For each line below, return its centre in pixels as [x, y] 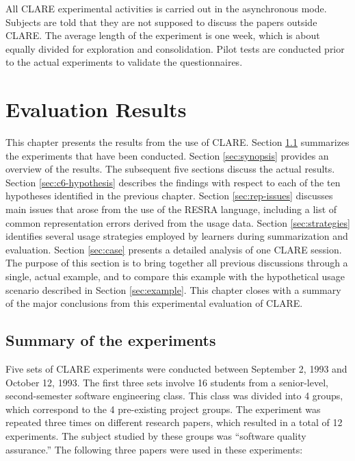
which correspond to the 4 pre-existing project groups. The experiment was [163, 409]
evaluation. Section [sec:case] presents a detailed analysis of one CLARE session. [174, 249]
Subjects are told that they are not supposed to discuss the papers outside [161, 22]
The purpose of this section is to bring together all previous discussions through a [177, 263]
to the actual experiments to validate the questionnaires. [124, 62]
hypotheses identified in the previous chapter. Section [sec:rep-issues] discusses [169, 196]
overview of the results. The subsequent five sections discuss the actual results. [170, 169]
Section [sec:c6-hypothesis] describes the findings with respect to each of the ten [173, 182]
